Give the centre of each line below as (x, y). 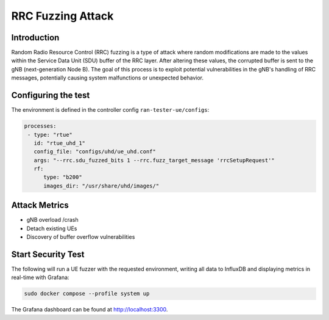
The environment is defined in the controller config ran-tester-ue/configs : (110, 110)
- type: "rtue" (50, 135)
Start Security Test (48, 254)
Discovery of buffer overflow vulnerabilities (81, 237)
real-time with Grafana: (40, 277)
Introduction (35, 38)
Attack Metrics (40, 205)
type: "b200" (63, 177)
